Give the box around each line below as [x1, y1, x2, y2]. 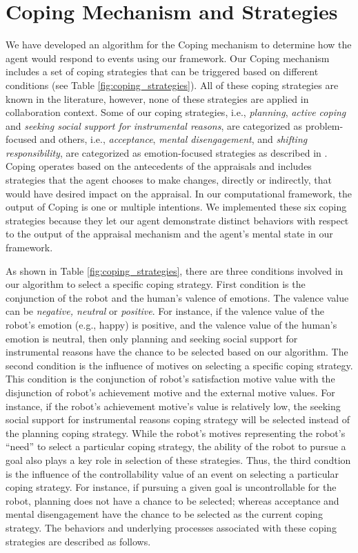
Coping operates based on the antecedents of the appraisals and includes [6, 159, 312, 173]
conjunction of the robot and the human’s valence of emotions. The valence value [6, 290, 349, 304]
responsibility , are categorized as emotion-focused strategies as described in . [6, 145, 328, 159]
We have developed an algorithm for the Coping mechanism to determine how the [6, 37, 352, 52]
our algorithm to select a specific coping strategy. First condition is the [6, 277, 306, 291]
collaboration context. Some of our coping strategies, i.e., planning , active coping [6, 105, 346, 119]
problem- [305, 118, 344, 133]
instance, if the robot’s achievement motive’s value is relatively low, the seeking [6, 398, 341, 413]
